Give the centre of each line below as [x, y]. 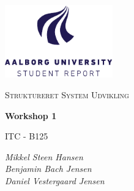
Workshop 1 [31, 115]
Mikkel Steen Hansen [44, 156]
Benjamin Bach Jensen [48, 169]
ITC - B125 [27, 136]
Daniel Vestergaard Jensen [55, 180]
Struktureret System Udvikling [67, 94]
